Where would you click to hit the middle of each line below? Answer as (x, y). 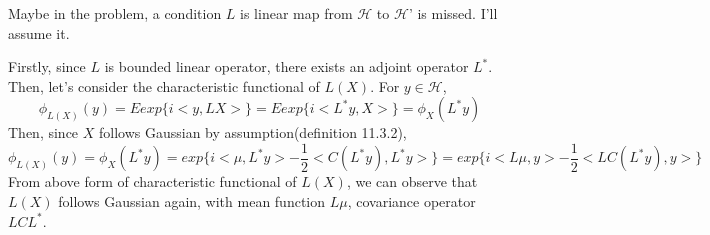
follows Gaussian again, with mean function (192, 201)
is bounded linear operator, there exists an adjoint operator (286, 66)
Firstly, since (47, 66)
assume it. (39, 32)
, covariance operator (411, 201)
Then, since (43, 132)
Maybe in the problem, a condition (115, 13)
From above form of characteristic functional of (152, 181)
